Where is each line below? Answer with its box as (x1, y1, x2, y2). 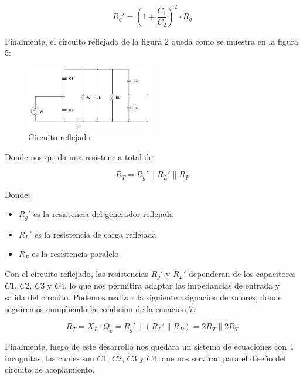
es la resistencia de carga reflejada (34, 228, 156, 240)
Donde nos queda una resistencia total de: (5, 150, 155, 163)
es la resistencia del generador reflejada (33, 208, 173, 220)
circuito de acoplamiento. (5, 363, 95, 375)
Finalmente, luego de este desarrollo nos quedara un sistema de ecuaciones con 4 (5, 340, 294, 353)
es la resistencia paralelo (32, 248, 119, 260)
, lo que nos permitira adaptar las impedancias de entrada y (64, 279, 280, 292)
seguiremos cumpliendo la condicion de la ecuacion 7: (5, 302, 196, 314)
